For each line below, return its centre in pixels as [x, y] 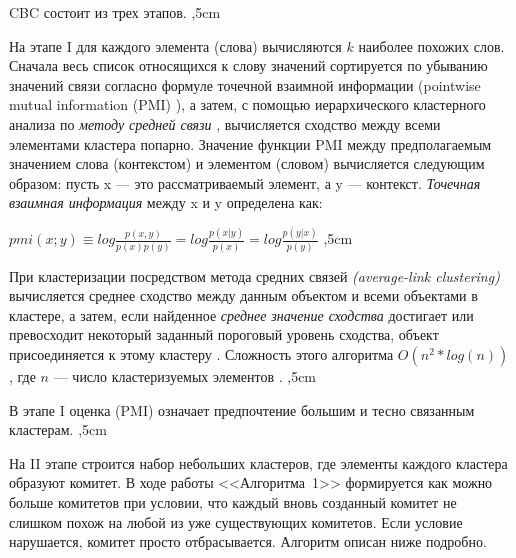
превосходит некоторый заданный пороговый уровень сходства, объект [224, 334]
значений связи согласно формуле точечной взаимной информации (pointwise [245, 84]
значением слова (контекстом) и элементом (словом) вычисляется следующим [247, 163]
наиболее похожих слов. [431, 45]
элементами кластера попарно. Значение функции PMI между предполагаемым [250, 143]
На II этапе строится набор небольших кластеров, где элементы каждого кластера [258, 462]
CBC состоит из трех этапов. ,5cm [115, 12]
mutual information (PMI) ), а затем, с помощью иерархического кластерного [247, 104]
